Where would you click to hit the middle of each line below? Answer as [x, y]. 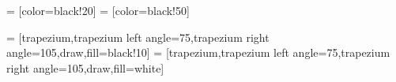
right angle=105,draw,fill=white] [85, 67]
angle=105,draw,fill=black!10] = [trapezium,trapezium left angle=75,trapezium [198, 52]
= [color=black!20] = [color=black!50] [98, 10]
